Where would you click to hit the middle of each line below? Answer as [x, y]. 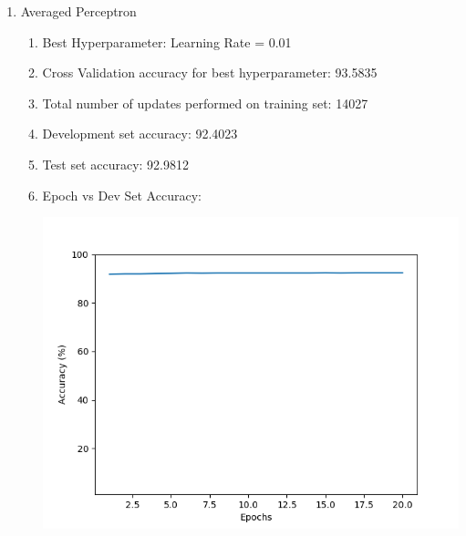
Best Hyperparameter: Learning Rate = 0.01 [167, 41]
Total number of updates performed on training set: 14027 [205, 103]
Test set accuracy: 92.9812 [115, 164]
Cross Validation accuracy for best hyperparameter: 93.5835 [210, 72]
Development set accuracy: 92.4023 [140, 134]
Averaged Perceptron [78, 11]
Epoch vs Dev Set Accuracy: [122, 195]
